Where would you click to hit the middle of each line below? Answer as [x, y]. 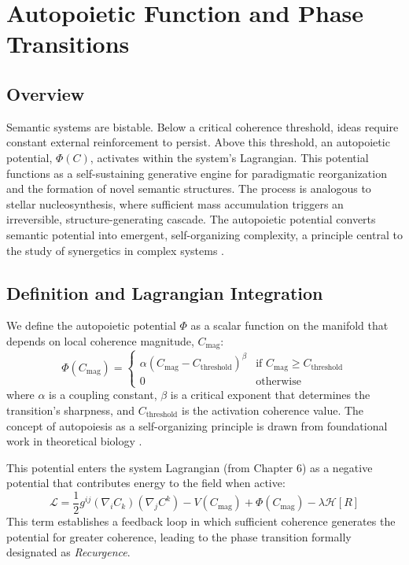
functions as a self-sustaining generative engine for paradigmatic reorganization [197, 173]
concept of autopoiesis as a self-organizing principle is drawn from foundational [197, 425]
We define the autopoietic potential [91, 325]
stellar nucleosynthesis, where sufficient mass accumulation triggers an [175, 203]
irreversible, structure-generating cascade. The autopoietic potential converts [191, 219]
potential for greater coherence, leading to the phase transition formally [179, 536]
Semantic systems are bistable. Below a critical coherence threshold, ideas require [203, 126]
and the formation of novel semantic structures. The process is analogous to [189, 188]
